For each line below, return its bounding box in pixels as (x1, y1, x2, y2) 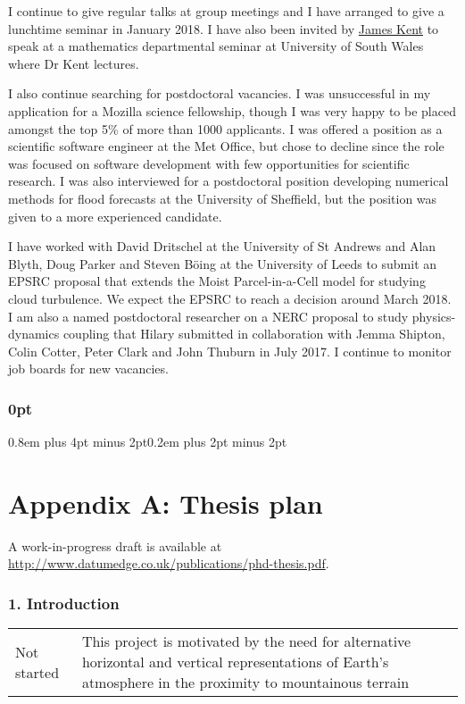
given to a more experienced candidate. (8, 206, 222, 225)
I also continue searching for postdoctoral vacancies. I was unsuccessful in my (8, 84, 431, 103)
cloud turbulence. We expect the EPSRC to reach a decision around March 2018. (8, 289, 452, 307)
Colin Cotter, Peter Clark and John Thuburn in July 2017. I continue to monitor (8, 341, 452, 360)
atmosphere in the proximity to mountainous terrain (81, 672, 410, 693)
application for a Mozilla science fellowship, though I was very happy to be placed (8, 101, 456, 120)
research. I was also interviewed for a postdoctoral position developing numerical (8, 172, 449, 190)
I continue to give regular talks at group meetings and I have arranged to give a (8, 2, 444, 20)
